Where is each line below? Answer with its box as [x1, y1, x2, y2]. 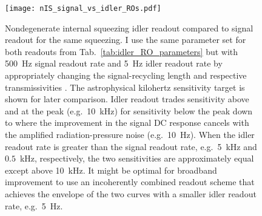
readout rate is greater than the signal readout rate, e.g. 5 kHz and [5, 140, 257, 152]
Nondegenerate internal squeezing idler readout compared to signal [5, 21, 254, 34]
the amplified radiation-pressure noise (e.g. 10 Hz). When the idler [5, 128, 255, 140]
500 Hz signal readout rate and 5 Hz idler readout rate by [5, 57, 223, 70]
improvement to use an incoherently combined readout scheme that [5, 175, 255, 188]
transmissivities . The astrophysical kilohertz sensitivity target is [5, 80, 245, 93]
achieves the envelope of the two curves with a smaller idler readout [5, 187, 257, 200]
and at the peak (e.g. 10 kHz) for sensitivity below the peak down [5, 104, 253, 117]
